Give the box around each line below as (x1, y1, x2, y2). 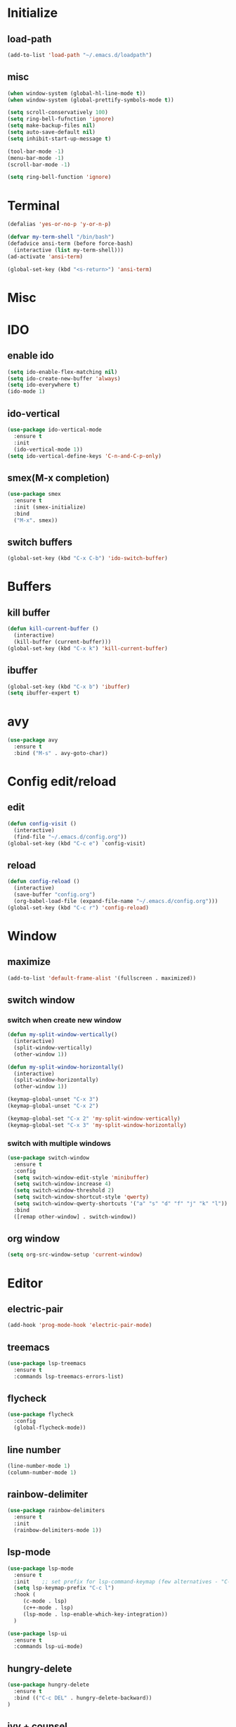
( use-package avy (7, 737, 58, 744)
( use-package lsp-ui (7, 1630, 68, 1637)
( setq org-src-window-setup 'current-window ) (7, 1252, 143, 1259)
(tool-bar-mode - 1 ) (7, 148, 65, 155)
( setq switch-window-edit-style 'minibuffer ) (13, 1174, 150, 1181)
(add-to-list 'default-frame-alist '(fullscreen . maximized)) (7, 974, 197, 982)
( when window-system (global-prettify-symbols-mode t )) (7, 96, 174, 104)
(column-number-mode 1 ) (7, 1469, 77, 1476)
